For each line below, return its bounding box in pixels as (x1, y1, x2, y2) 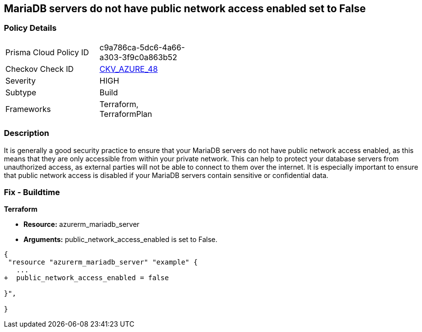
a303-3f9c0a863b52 (99, 52, 178, 62)
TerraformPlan (99, 109, 153, 119)
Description (4, 128, 49, 138)
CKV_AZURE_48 (99, 64, 158, 74)
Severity (5, 75, 36, 86)
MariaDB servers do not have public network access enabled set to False (4, 2, 366, 15)
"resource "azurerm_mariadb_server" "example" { (8, 258, 198, 266)
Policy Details (4, 23, 57, 33)
